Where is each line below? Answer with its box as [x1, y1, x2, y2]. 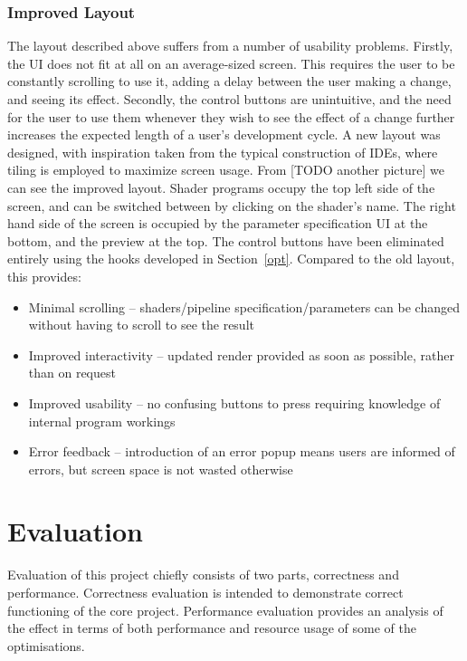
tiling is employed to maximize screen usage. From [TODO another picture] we [7, 160, 444, 179]
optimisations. [7, 636, 85, 655]
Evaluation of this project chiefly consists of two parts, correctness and [7, 565, 399, 584]
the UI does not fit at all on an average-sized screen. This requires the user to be [7, 53, 455, 72]
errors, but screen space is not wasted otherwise [28, 459, 293, 478]
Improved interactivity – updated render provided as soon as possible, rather [28, 345, 454, 364]
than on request [28, 363, 116, 382]
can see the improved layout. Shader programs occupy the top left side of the [7, 177, 435, 196]
